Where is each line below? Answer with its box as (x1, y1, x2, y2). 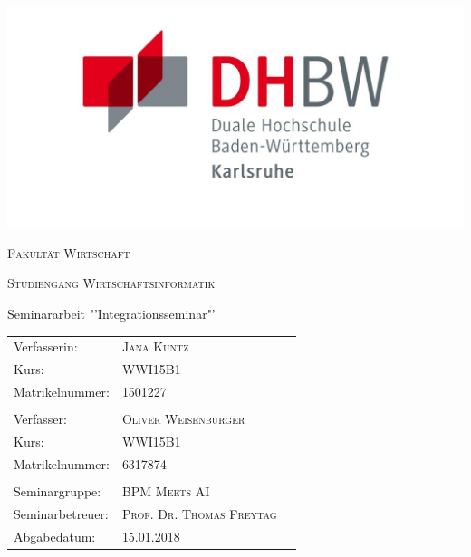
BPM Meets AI (121, 481, 210, 500)
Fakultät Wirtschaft (7, 243, 130, 262)
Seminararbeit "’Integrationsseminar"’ (7, 303, 216, 322)
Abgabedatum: (14, 526, 96, 545)
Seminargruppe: (14, 481, 101, 500)
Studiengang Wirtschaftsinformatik (7, 274, 216, 293)
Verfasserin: (14, 337, 78, 356)
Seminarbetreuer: (14, 504, 109, 523)
